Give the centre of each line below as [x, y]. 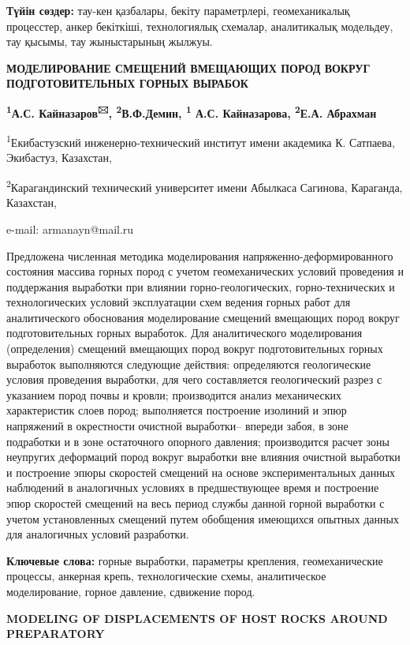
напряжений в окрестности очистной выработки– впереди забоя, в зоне [177, 426]
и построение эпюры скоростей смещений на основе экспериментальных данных [201, 472]
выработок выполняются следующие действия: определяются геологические [189, 364]
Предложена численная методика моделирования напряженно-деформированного [200, 255]
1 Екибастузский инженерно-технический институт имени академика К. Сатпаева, [201, 141]
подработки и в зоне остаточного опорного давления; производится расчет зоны [198, 441]
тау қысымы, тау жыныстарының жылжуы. [110, 41]
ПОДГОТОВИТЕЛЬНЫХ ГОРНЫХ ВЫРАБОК [127, 83]
